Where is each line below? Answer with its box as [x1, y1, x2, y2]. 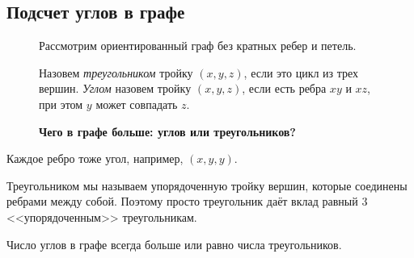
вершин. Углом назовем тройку [39, 80, 192, 97]
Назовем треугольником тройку [39, 64, 193, 81]
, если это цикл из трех [243, 64, 359, 81]
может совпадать [95, 95, 178, 112]
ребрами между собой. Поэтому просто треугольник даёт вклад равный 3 [6, 193, 368, 210]
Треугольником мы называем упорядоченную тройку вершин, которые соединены [6, 177, 408, 193]
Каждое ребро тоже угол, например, [6, 150, 184, 167]
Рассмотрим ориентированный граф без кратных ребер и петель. [39, 37, 357, 54]
